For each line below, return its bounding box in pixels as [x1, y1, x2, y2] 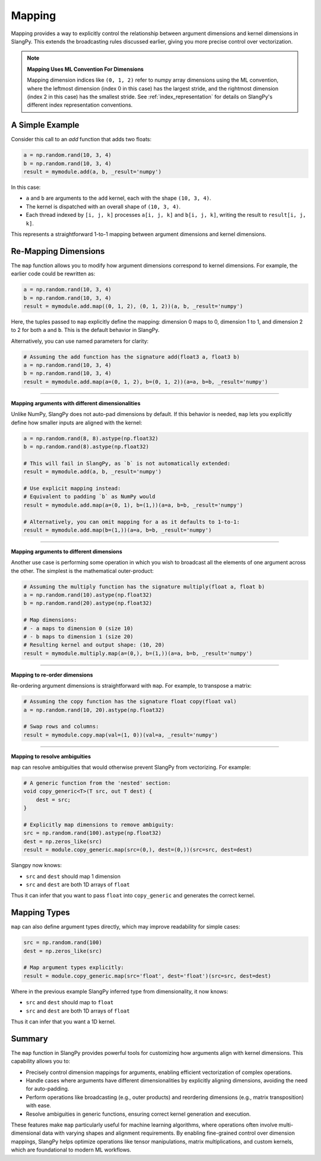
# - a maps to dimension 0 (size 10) [23, 625, 134, 632]
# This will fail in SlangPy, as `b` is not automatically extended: [23, 460, 231, 467]
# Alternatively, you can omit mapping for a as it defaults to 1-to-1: [23, 519, 240, 525]
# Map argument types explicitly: [23, 964, 124, 971]
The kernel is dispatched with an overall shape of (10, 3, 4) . [26, 203, 181, 210]
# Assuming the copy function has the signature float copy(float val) [23, 698, 237, 705]
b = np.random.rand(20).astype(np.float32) [23, 600, 153, 607]
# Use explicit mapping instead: [23, 485, 121, 492]
